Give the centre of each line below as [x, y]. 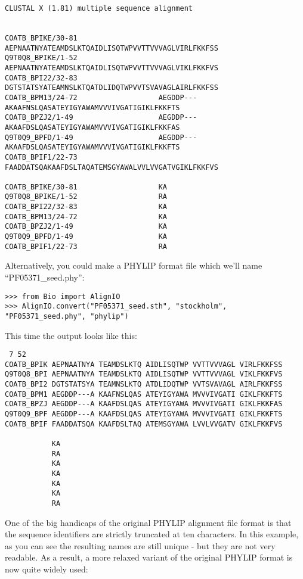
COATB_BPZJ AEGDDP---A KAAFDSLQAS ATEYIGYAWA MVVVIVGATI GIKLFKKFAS [144, 404]
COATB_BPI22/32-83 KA [86, 207]
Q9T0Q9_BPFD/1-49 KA [86, 237]
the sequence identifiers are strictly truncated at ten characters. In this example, [152, 534]
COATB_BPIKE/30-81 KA [86, 187]
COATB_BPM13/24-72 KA [86, 217]
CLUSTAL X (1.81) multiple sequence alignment [99, 8]
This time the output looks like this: [71, 335]
